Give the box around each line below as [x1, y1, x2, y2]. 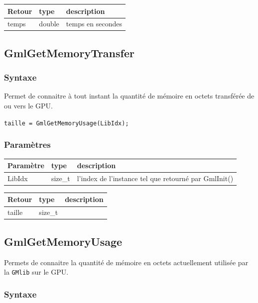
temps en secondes [66, 18, 123, 29]
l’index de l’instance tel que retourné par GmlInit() [77, 173, 234, 183]
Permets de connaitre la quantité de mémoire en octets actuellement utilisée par [4, 257, 249, 267]
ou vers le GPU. [4, 101, 53, 111]
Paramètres [4, 138, 51, 151]
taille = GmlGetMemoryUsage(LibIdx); [4, 119, 129, 127]
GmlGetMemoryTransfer [4, 45, 134, 60]
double [39, 18, 59, 29]
